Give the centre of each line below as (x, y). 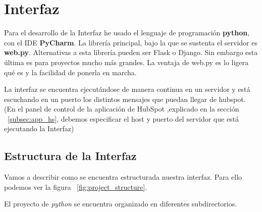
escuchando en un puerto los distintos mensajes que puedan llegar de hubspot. (125, 99)
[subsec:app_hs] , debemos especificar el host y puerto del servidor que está (123, 118)
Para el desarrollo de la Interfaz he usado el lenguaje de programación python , (127, 33)
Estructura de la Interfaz (70, 156)
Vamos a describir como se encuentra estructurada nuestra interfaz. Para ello (123, 177)
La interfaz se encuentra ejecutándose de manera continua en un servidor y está (127, 89)
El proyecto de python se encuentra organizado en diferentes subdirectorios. (121, 204)
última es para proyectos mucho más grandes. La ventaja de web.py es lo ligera (126, 62)
